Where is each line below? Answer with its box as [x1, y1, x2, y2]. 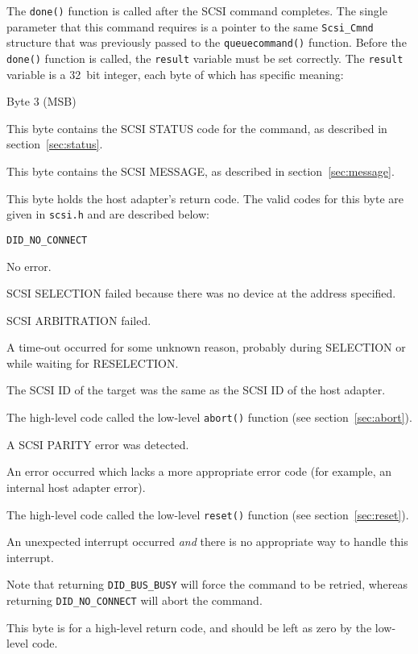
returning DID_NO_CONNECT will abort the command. [6, 592, 263, 608]
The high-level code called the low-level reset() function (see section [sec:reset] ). [6, 506, 409, 523]
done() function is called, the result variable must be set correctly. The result [6, 49, 404, 66]
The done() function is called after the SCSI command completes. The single [6, 2, 387, 19]
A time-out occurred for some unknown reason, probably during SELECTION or [6, 339, 406, 356]
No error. [6, 257, 52, 274]
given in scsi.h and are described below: [6, 206, 209, 223]
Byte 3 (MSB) [6, 93, 77, 110]
